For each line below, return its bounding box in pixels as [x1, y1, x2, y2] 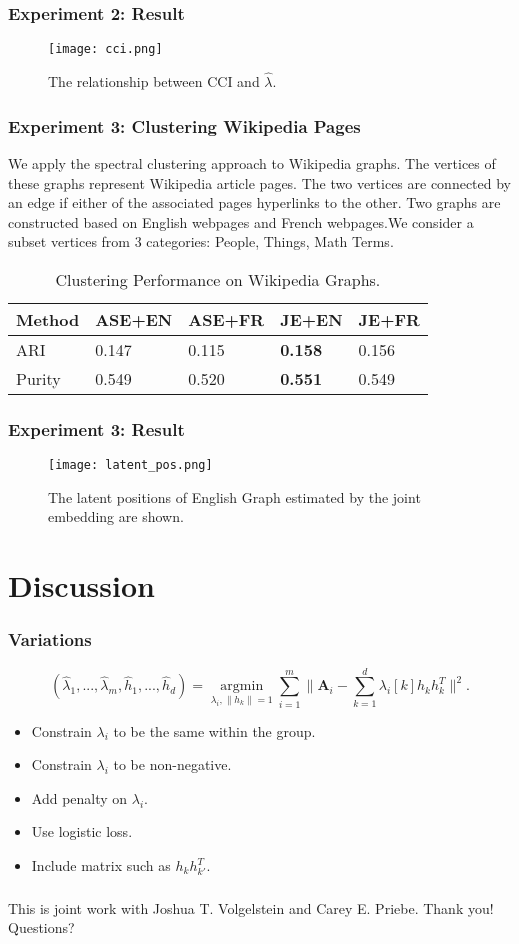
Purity [16, 366, 61, 390]
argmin [220, 679, 264, 694]
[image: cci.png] [48, 42, 163, 57]
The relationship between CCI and [48, 71, 260, 92]
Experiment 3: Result [8, 416, 185, 441]
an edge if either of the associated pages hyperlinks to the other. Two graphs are [8, 192, 501, 213]
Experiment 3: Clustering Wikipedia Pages [8, 113, 361, 138]
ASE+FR [188, 307, 265, 331]
